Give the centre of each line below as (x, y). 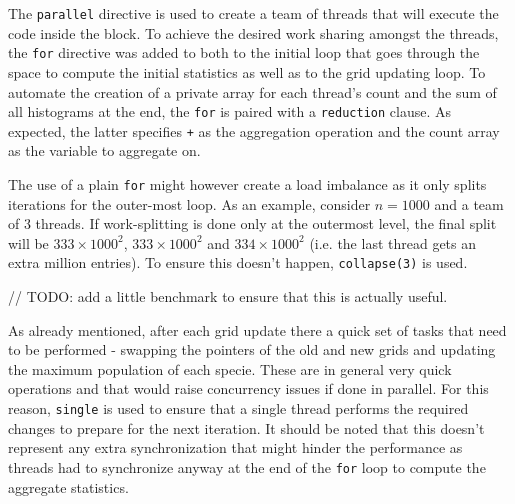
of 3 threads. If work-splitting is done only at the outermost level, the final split (252, 223)
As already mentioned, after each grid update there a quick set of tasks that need (257, 329)
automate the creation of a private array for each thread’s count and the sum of (252, 91)
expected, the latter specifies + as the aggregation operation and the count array (254, 130)
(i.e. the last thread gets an (393, 242)
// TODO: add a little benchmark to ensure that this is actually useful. (228, 296)
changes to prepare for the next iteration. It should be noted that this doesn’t (246, 427)
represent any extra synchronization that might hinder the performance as (235, 447)
